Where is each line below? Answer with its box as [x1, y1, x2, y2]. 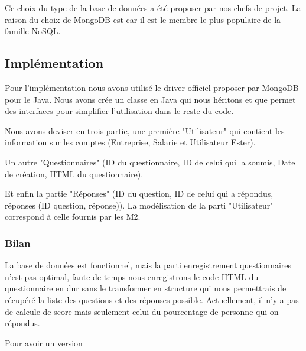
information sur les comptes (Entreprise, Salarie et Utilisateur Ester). [5, 136, 256, 148]
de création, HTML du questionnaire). [5, 167, 144, 180]
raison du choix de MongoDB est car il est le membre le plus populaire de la [5, 13, 281, 25]
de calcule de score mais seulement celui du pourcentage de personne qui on [5, 305, 279, 317]
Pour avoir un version [5, 336, 83, 349]
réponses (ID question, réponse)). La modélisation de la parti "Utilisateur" [5, 199, 274, 211]
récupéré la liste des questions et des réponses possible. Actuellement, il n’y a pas [5, 293, 299, 305]
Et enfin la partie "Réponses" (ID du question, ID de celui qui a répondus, [5, 187, 274, 200]
